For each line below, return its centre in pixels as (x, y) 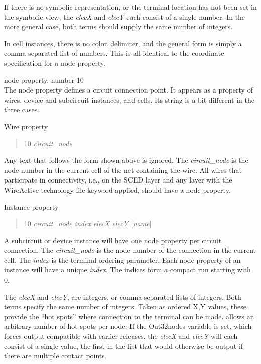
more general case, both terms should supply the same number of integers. (118, 26)
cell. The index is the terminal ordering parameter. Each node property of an (122, 260)
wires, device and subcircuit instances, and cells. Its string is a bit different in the (129, 99)
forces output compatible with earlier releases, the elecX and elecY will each (121, 336)
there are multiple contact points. (55, 356)
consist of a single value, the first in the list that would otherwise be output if (124, 346)
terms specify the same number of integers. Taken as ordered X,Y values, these (125, 306)
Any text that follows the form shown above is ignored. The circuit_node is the (126, 160)
